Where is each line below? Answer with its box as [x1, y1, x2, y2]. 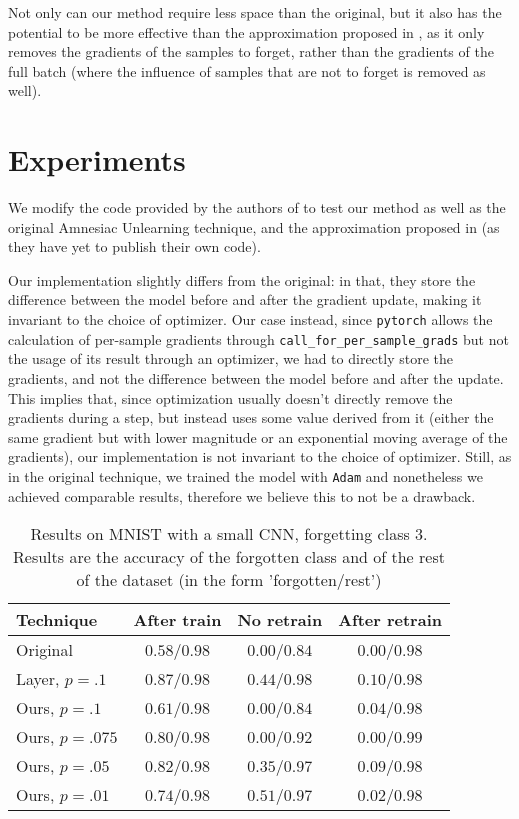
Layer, [16, 667, 60, 691]
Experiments [8, 139, 186, 180]
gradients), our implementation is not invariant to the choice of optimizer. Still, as [8, 446, 512, 467]
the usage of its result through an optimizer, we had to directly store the [8, 348, 453, 369]
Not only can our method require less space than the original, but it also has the [8, 2, 502, 22]
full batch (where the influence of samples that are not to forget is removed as [8, 60, 486, 81]
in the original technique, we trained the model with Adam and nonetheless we [8, 465, 483, 486]
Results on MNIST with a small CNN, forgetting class [30, 522, 410, 546]
